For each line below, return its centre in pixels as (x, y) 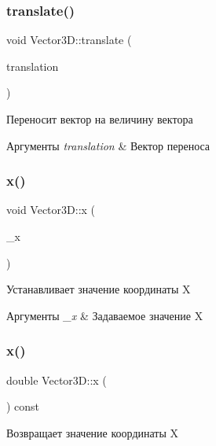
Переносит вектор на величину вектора (100, 119)
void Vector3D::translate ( (69, 40)
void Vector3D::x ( (51, 210)
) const (23, 406)
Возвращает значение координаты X (93, 432)
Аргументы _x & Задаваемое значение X (105, 315)
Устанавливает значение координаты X (99, 289)
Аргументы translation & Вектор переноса (108, 145)
